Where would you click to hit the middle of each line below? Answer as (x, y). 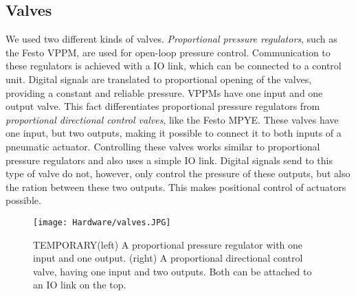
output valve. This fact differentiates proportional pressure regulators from (163, 106)
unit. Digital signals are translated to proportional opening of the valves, (159, 79)
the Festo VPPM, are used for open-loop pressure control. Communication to (168, 52)
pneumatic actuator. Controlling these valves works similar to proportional (163, 146)
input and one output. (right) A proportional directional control (168, 258)
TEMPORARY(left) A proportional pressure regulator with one (168, 244)
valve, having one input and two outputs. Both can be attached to (173, 271)
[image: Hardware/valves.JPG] (102, 222)
